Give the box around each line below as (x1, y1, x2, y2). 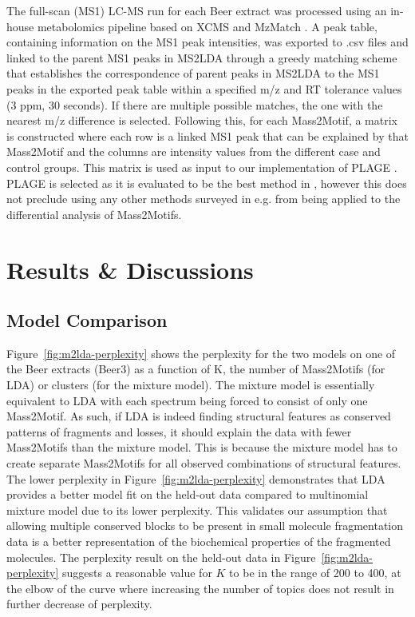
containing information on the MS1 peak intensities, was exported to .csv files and (6, 34, 409, 50)
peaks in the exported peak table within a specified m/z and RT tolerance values (6, 80, 402, 97)
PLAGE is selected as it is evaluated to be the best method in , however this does (6, 174, 407, 191)
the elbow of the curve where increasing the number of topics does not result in (6, 579, 394, 596)
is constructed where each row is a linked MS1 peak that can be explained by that (6, 127, 409, 144)
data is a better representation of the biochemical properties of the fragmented (6, 533, 391, 550)
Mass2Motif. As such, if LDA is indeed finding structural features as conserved (6, 408, 391, 424)
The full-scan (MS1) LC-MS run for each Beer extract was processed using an (6, 2, 387, 18)
